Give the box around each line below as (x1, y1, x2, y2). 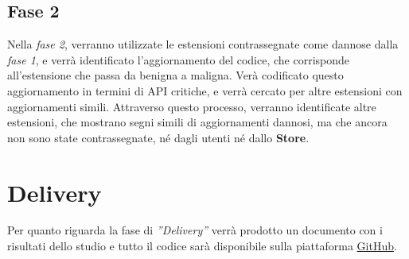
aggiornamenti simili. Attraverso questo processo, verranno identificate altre (7, 98, 376, 114)
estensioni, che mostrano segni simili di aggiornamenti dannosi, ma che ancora (7, 114, 388, 130)
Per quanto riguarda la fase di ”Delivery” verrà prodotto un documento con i (7, 222, 383, 238)
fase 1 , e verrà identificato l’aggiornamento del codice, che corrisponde (7, 51, 350, 68)
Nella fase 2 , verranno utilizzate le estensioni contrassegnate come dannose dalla (7, 36, 399, 52)
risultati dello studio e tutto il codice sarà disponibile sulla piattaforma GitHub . (7, 238, 397, 254)
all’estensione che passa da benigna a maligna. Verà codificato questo (7, 67, 344, 83)
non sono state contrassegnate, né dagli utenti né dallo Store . (7, 129, 310, 145)
